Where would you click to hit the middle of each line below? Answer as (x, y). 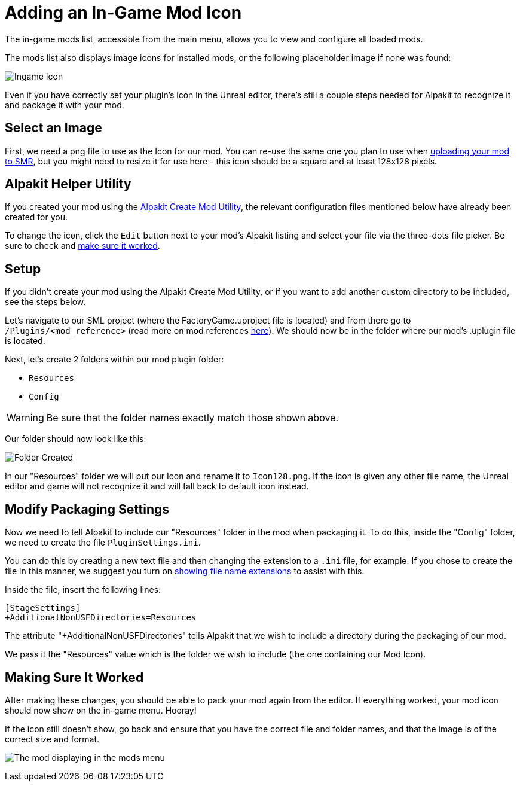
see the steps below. (45, 302)
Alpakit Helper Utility (68, 184)
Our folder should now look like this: (76, 439)
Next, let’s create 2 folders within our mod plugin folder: (114, 360)
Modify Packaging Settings (87, 509)
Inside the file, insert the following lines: (83, 590)
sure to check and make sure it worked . (82, 246)
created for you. (36, 217)
